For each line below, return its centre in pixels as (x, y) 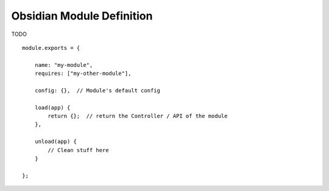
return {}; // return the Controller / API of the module (138, 116)
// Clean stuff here (78, 150)
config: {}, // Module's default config (97, 90)
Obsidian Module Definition (82, 16)
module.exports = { (51, 48)
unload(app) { (56, 142)
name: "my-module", (64, 65)
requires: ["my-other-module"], (83, 74)
